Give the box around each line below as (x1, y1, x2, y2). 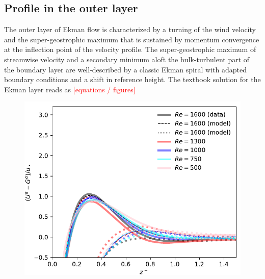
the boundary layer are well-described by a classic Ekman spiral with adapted (4, 64, 247, 74)
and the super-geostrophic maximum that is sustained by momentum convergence (4, 34, 259, 44)
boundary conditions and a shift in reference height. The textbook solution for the (4, 74, 261, 85)
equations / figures (75, 84, 134, 94)
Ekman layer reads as (4, 84, 71, 94)
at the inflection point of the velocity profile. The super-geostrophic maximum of (4, 44, 256, 55)
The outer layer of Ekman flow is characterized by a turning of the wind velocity (4, 24, 256, 35)
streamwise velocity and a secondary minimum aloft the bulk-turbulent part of (4, 54, 250, 64)
